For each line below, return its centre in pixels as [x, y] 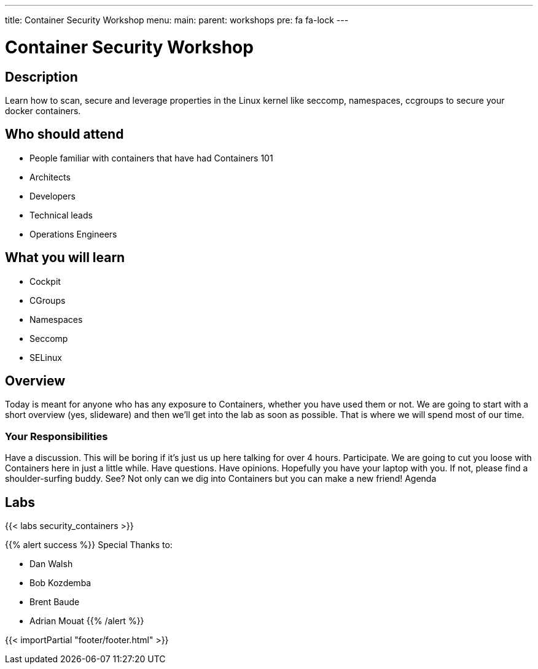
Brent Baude [55, 602]
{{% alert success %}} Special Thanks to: [89, 545]
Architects [50, 177]
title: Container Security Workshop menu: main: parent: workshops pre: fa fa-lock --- [177, 20]
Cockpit [45, 281]
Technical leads [61, 215]
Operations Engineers [73, 234]
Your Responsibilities [57, 436]
